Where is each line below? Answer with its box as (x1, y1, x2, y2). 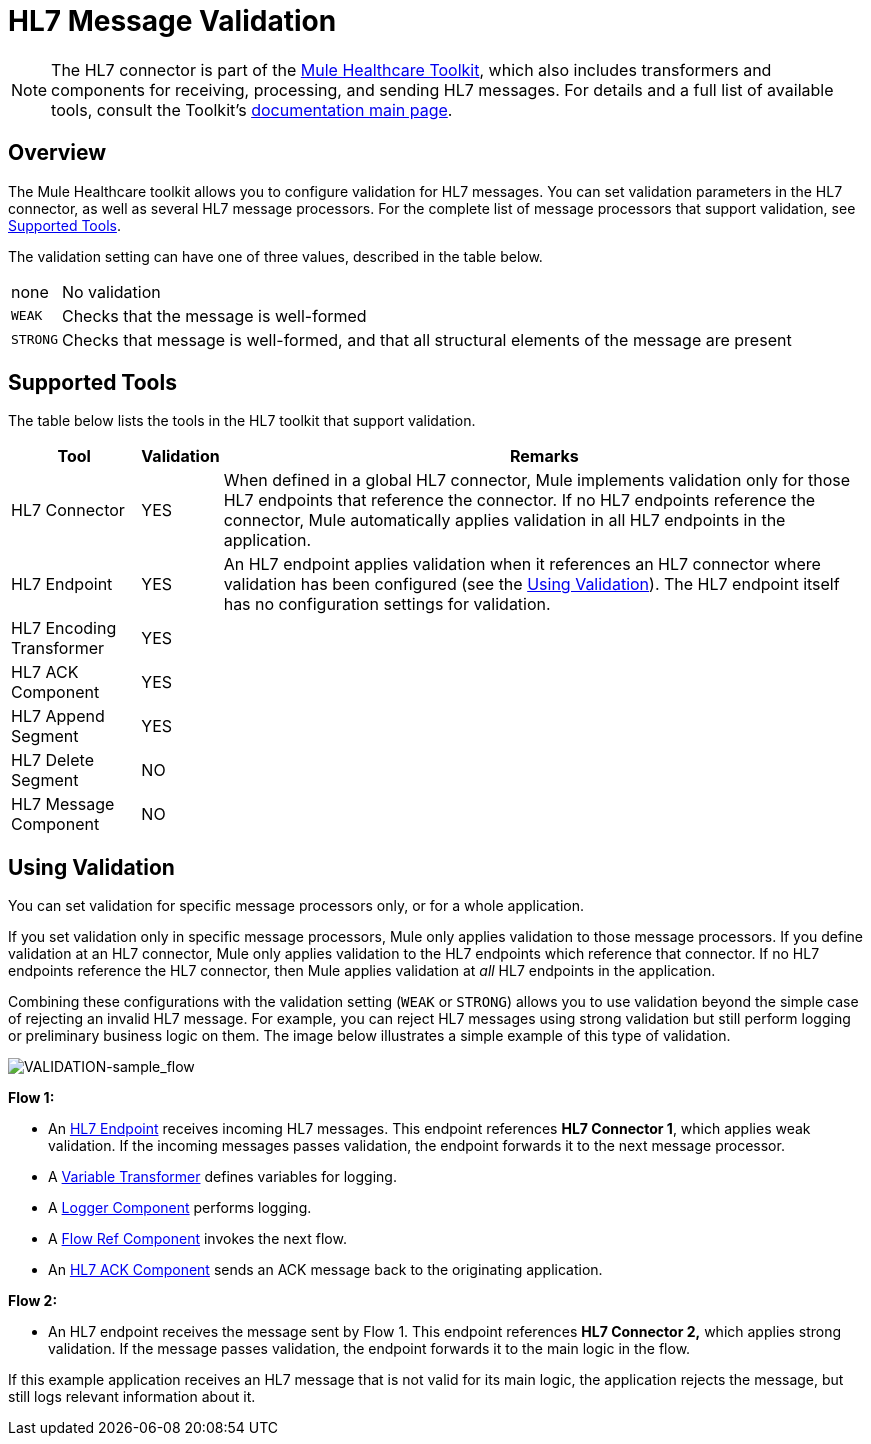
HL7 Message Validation (8, 4, 337, 38)
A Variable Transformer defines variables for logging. (48, 1168, 397, 1186)
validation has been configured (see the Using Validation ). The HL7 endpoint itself (223, 574, 840, 595)
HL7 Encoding (11, 618, 117, 639)
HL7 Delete (11, 750, 94, 771)
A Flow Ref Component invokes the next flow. (48, 1230, 347, 1248)
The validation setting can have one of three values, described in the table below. (8, 247, 543, 265)
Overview (8, 140, 107, 166)
